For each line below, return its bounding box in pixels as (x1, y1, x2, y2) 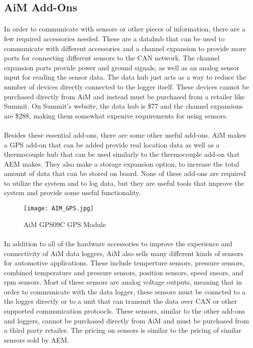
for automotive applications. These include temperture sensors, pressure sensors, (4, 258, 245, 268)
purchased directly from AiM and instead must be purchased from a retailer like (4, 91, 245, 101)
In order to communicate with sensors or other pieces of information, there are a (4, 24, 246, 34)
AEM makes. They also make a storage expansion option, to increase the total (4, 158, 239, 169)
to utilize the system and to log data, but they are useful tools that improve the (4, 177, 244, 188)
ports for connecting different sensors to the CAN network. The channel (4, 53, 220, 63)
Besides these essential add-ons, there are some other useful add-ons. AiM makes (4, 129, 246, 140)
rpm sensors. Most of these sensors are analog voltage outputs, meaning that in (4, 277, 242, 287)
